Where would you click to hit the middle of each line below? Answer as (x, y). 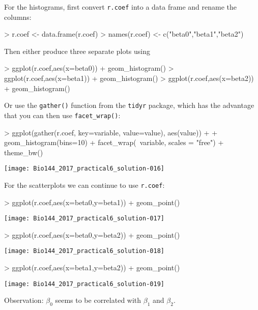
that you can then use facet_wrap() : (62, 115)
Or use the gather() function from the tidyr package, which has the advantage (129, 105)
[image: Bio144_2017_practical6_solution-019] (84, 284)
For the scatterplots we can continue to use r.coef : (84, 185)
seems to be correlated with (98, 300)
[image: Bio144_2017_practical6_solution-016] (84, 169)
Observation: (24, 300)
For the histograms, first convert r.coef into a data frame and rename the (120, 7)
